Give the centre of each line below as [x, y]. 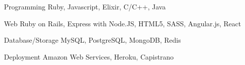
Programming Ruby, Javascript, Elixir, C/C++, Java [85, 6]
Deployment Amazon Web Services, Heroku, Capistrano [89, 56]
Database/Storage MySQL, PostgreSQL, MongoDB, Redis [92, 40]
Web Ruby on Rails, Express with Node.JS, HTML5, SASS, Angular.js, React [123, 23]
